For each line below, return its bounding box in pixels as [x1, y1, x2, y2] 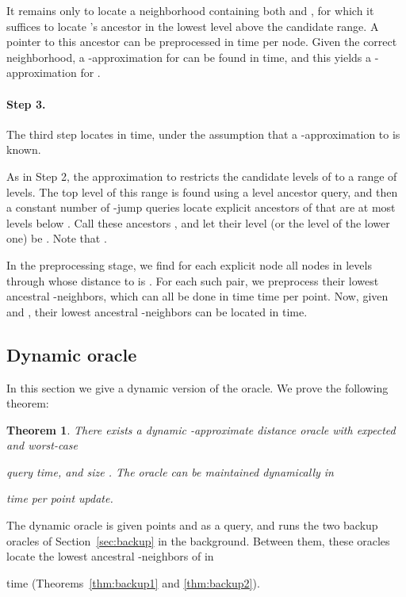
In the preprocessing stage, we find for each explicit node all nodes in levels [6, 256, 372, 273]
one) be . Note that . [6, 230, 107, 247]
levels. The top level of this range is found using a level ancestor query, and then [6, 183, 398, 200]
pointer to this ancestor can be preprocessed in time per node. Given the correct [6, 33, 397, 50]
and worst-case [6, 437, 78, 453]
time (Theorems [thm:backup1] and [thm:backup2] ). [6, 574, 260, 591]
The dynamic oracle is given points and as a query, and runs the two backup [6, 517, 378, 534]
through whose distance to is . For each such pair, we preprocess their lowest [6, 272, 379, 289]
